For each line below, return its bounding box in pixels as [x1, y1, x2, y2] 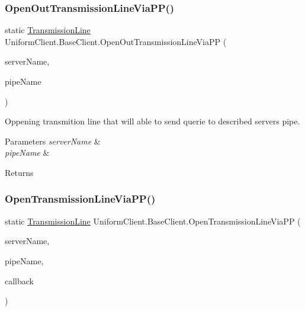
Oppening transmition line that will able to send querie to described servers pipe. [5, 115, 300, 127]
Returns [5, 166, 34, 178]
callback [5, 274, 34, 287]
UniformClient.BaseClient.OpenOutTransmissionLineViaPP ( [5, 35, 227, 47]
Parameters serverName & [5, 134, 101, 147]
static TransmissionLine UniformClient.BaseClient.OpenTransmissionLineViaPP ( [5, 214, 301, 227]
